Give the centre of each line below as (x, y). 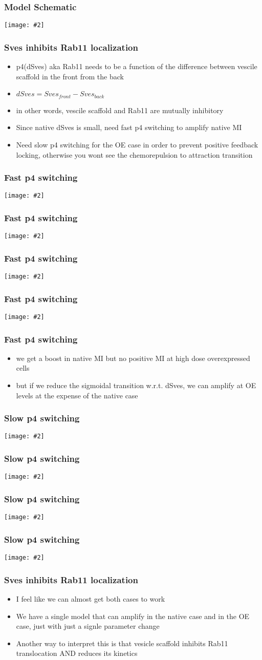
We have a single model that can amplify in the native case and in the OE (133, 616)
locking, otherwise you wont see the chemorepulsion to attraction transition (134, 154)
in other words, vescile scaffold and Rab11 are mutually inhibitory (120, 110)
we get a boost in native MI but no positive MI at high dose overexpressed (133, 358)
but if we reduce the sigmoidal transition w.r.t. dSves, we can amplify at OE (136, 385)
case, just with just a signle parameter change (88, 626)
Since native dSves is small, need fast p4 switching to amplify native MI (129, 127)
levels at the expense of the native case (77, 395)
